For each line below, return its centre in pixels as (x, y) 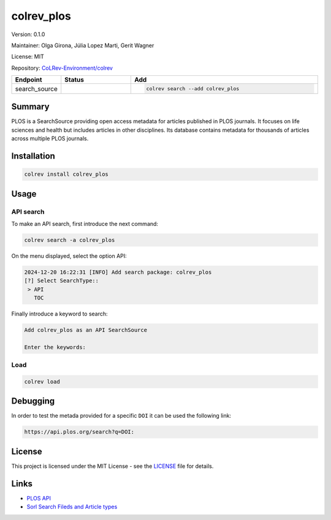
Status (74, 80)
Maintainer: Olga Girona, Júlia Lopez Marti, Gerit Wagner (83, 45)
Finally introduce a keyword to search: (59, 314)
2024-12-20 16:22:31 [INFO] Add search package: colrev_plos (118, 272)
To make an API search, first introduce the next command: (85, 224)
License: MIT (28, 57)
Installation (33, 156)
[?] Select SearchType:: (62, 281)
